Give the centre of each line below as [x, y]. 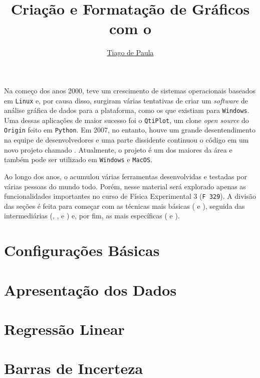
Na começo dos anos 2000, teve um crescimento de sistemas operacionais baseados [130, 90]
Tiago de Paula [130, 52]
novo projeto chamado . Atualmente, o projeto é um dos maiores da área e [118, 149]
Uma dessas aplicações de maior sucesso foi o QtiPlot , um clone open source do [126, 120]
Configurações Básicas [82, 250]
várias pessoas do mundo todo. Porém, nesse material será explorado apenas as [125, 186]
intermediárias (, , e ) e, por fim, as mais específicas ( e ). [92, 216]
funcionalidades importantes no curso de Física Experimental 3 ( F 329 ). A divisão [130, 196]
